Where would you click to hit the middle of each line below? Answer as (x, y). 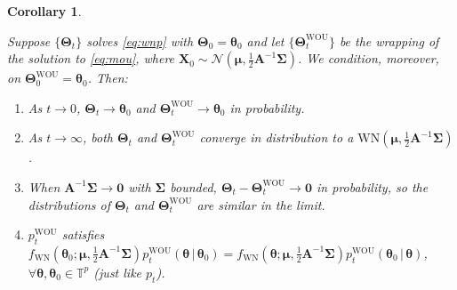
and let (265, 40)
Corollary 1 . (44, 11)
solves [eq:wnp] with (140, 40)
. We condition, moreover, (368, 58)
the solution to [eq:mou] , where (91, 58)
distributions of (69, 204)
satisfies (83, 234)
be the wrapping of (389, 40)
